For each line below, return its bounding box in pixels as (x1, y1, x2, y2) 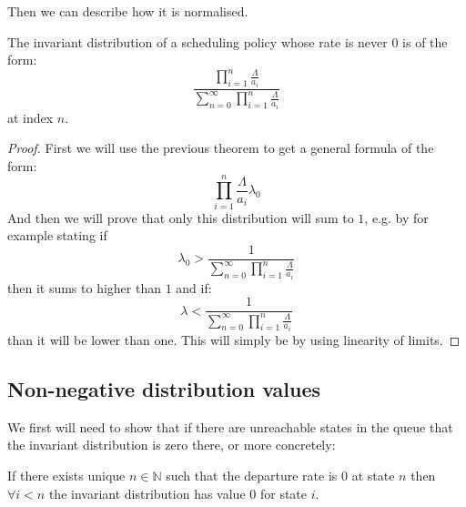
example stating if (7, 226, 107, 245)
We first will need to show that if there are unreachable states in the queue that (7, 417, 453, 436)
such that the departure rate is (166, 466, 338, 485)
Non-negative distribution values (7, 375, 321, 403)
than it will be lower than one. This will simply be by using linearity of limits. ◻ (7, 330, 461, 350)
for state (259, 483, 308, 502)
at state (351, 466, 395, 485)
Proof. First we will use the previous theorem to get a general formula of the (7, 138, 434, 157)
